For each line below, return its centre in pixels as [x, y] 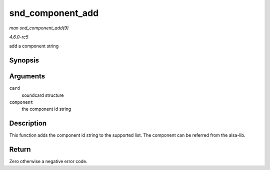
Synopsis [24, 61]
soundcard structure [43, 95]
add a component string [34, 46]
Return [20, 150]
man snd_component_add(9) [39, 28]
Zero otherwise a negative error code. [48, 162]
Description [28, 123]
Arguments [27, 77]
